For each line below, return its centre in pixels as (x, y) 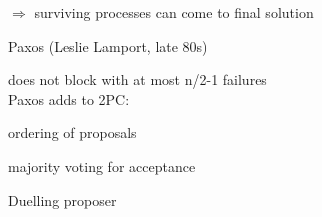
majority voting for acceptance (102, 165)
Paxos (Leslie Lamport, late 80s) (108, 45)
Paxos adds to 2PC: (69, 98)
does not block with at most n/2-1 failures (137, 79)
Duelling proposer (62, 199)
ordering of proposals (72, 132)
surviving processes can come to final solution (174, 12)
